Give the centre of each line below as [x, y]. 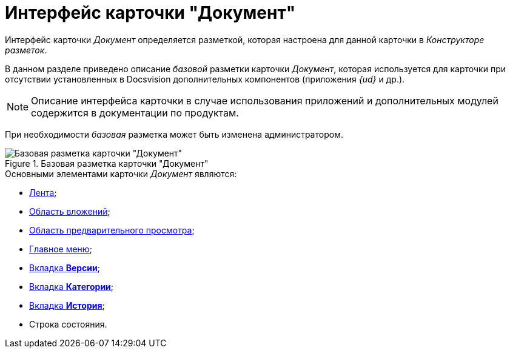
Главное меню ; [61, 249]
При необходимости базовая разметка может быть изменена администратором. [174, 134]
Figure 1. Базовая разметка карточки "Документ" [107, 163]
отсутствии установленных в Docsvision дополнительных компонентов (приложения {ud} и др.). [205, 79]
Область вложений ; [70, 211]
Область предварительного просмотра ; [112, 230]
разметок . [26, 50]
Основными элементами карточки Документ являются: [121, 173]
